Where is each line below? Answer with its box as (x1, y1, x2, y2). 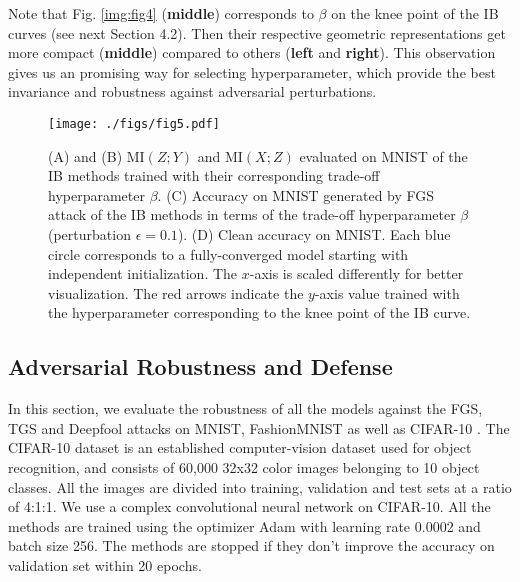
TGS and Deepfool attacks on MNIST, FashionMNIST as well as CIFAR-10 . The (8, 417, 510, 438)
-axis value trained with (314, 282, 460, 303)
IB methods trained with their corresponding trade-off (48, 165, 380, 186)
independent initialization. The (48, 263, 238, 284)
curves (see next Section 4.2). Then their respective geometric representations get (8, 22, 506, 43)
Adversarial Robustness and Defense (8, 351, 393, 382)
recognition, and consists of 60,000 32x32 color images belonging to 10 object (8, 456, 480, 477)
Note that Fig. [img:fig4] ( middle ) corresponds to (8, 3, 314, 23)
